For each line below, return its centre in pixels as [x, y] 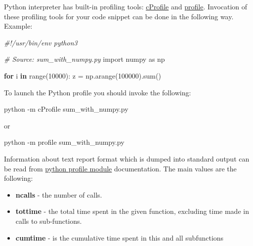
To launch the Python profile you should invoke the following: [98, 92]
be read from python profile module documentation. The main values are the [120, 168]
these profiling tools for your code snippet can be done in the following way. [119, 16]
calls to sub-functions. [49, 221]
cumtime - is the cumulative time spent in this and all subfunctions [120, 237]
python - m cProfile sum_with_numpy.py [66, 109]
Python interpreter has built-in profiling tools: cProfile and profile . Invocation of [126, 6]
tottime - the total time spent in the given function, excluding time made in [132, 211]
